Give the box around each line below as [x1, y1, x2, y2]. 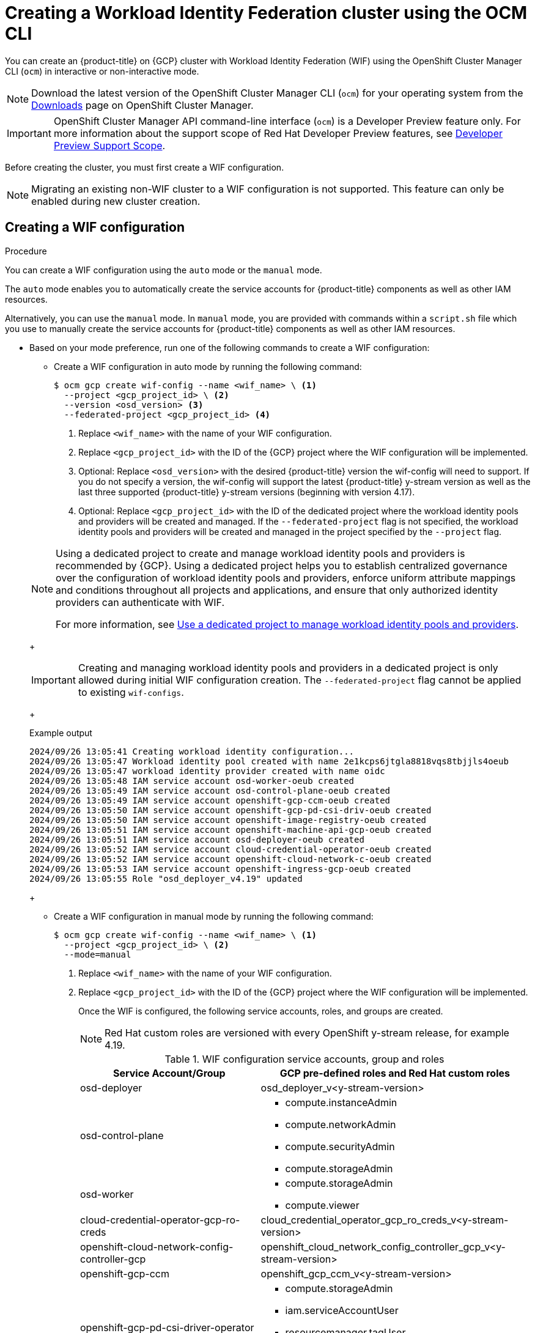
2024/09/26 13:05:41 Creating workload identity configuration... [29, 746, 355, 756]
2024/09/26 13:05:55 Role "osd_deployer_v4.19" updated [29, 873, 303, 884]
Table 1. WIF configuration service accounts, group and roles [164, 1052, 445, 1065]
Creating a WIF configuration [5, 220, 185, 235]
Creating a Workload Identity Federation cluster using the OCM [5, 2, 528, 23]
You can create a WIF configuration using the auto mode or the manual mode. [5, 264, 322, 275]
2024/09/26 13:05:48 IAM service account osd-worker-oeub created [29, 775, 355, 786]
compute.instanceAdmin [285, 1096, 397, 1109]
